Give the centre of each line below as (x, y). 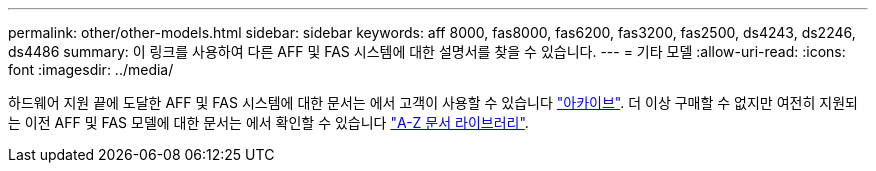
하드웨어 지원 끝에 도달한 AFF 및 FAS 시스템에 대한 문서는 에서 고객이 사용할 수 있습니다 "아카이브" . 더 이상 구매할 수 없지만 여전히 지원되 (433, 102)
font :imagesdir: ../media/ (91, 69)
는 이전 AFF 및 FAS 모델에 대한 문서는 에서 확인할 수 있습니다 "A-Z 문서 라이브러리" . (268, 122)
